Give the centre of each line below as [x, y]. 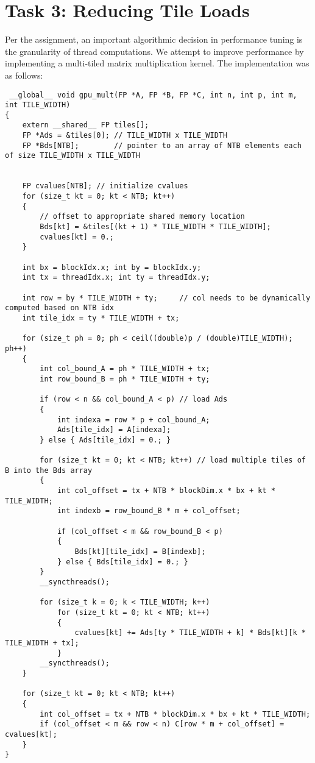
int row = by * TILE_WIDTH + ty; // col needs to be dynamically [166, 298]
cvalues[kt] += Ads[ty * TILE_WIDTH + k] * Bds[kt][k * [190, 633]
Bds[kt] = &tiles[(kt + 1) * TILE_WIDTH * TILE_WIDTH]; [155, 227]
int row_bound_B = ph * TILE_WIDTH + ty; [125, 379]
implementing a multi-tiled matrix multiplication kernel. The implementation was [157, 63]
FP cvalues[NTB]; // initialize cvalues [105, 186]
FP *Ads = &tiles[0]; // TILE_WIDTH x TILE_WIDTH [125, 136]
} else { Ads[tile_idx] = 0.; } [105, 440]
